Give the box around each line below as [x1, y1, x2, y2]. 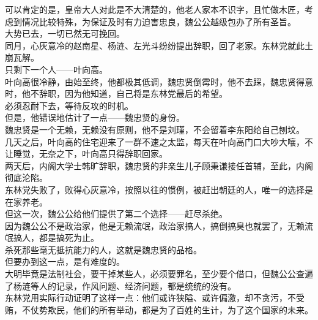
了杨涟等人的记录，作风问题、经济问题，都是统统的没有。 [5, 279, 236, 292]
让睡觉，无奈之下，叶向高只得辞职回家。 [5, 147, 168, 160]
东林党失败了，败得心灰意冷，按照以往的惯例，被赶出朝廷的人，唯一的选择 [5, 183, 305, 196]
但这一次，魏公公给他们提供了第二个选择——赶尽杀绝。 [5, 207, 227, 220]
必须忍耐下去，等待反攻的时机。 [5, 99, 133, 112]
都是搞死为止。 [39, 231, 99, 244]
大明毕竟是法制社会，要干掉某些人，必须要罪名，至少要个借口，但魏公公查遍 [5, 267, 313, 280]
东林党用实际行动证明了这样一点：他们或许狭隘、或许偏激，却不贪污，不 [5, 291, 296, 304]
